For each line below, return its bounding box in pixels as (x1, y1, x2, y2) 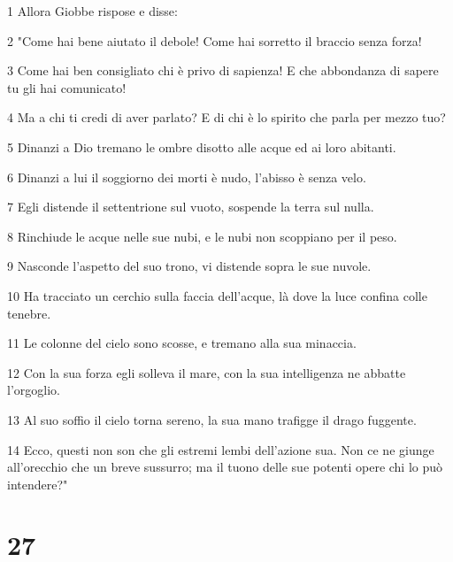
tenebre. (7, 304, 51, 322)
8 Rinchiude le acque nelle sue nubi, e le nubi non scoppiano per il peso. (7, 227, 397, 245)
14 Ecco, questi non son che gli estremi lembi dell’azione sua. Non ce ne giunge (7, 440, 434, 458)
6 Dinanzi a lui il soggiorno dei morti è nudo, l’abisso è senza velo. (7, 167, 366, 186)
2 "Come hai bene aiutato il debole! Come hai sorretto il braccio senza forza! (7, 31, 422, 50)
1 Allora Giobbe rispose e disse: (7, 2, 178, 19)
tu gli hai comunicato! (7, 78, 127, 96)
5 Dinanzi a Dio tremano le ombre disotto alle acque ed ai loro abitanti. (7, 137, 396, 156)
